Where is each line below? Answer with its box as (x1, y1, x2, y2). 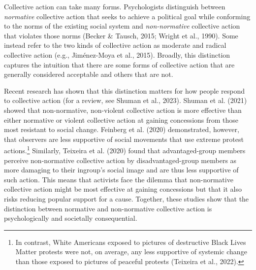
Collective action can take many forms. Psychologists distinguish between (4, 1, 225, 11)
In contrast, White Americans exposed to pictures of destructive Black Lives (15, 236, 246, 247)
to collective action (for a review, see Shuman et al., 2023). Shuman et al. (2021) (4, 95, 247, 105)
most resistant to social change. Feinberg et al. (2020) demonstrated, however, (4, 124, 239, 135)
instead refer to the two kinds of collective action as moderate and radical (4, 40, 226, 50)
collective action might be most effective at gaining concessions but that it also (4, 184, 242, 194)
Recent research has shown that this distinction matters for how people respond (4, 85, 245, 96)
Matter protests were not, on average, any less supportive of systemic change (15, 246, 247, 257)
